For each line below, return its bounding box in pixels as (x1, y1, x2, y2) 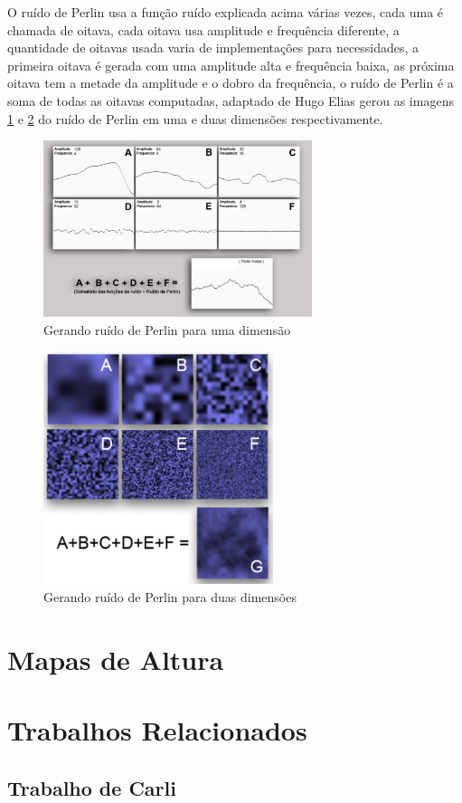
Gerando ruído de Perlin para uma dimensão (43, 320, 291, 339)
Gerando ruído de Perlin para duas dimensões (43, 587, 297, 606)
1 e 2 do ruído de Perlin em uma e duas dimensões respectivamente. (7, 109, 383, 128)
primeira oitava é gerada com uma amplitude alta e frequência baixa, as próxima (7, 55, 455, 74)
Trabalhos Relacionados (7, 712, 307, 749)
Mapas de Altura (7, 640, 224, 677)
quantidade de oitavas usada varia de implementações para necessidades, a (7, 38, 420, 57)
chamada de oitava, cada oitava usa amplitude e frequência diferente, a (7, 20, 400, 39)
